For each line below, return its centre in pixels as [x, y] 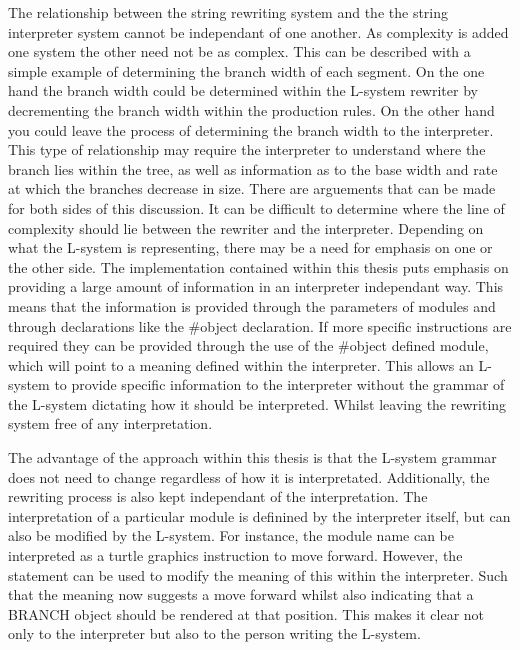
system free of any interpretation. [110, 423]
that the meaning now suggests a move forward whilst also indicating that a [241, 594]
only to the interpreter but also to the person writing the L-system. [214, 633]
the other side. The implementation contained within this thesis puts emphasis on [258, 266]
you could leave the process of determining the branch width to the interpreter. [251, 129]
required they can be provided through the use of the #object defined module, [248, 345]
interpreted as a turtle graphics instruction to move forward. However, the [235, 555]
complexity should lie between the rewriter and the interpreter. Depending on [246, 227]
